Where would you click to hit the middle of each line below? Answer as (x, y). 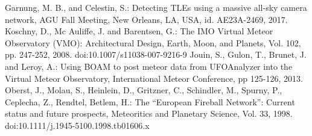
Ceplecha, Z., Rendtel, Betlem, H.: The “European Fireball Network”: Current (150, 101)
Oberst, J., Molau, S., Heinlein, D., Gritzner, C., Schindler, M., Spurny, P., (144, 90)
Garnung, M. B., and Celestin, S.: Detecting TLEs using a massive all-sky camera (156, 7)
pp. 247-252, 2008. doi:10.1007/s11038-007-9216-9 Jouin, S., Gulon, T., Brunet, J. (156, 54)
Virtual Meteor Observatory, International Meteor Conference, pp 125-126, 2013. (154, 78)
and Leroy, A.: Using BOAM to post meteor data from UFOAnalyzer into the (149, 66)
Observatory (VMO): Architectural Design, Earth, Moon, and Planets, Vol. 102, (153, 42)
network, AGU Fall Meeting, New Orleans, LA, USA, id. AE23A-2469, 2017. (146, 19)
